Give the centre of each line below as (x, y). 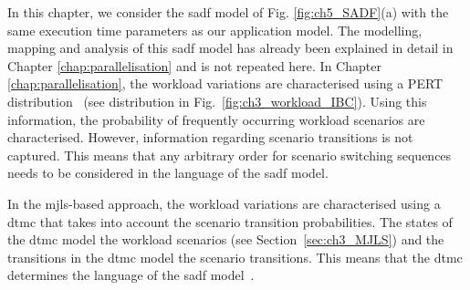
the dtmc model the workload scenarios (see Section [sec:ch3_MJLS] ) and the (226, 239)
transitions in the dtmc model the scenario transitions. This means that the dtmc (235, 257)
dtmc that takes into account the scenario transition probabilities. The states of (230, 221)
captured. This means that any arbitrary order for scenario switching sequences (230, 155)
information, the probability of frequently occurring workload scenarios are (216, 119)
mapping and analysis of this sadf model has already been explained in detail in (230, 48)
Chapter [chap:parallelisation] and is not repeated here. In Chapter (194, 65)
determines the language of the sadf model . (131, 275)
